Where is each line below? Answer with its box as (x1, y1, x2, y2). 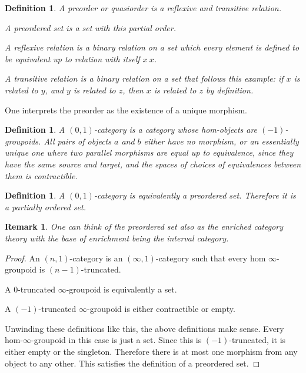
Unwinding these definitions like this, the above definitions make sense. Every (5, 322, 284, 334)
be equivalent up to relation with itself (5, 52, 140, 65)
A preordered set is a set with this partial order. (5, 21, 176, 33)
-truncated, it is (229, 334, 286, 346)
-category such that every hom (155, 251, 266, 264)
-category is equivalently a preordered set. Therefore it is (94, 189, 296, 201)
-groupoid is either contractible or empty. (87, 303, 235, 315)
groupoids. (5, 135, 41, 147)
